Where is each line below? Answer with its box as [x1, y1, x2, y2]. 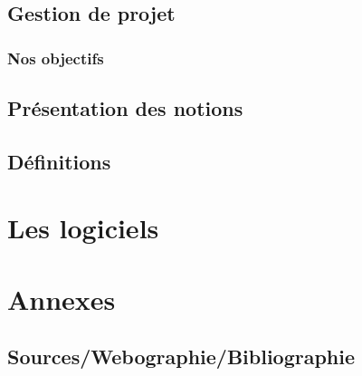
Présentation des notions [7, 94, 243, 122]
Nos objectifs [7, 46, 104, 69]
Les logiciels [7, 209, 159, 246]
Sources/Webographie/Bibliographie [7, 342, 356, 371]
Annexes [7, 280, 116, 317]
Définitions [7, 147, 111, 175]
